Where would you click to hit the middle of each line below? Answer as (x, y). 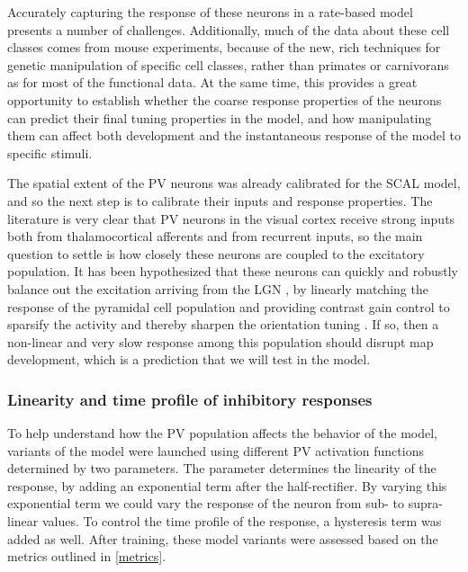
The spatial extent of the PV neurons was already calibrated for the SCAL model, (234, 183)
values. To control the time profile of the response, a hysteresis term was (242, 521)
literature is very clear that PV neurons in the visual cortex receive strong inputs (231, 218)
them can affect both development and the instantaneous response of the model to (234, 135)
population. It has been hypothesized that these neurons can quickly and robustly (233, 271)
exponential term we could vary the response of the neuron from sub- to (206, 503)
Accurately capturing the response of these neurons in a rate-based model (210, 12)
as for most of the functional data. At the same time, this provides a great (212, 82)
